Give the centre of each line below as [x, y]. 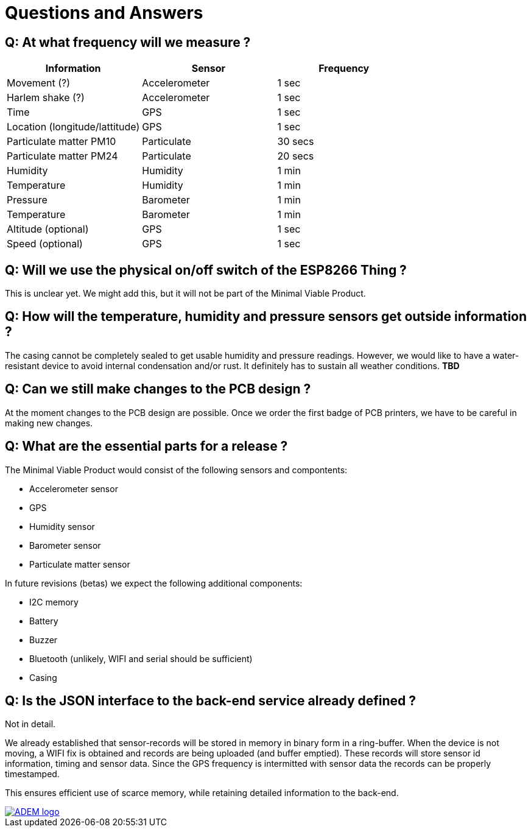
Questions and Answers [104, 13]
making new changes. [49, 423]
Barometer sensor [65, 545]
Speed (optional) [45, 244]
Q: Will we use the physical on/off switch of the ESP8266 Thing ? [206, 270]
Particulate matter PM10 [62, 142]
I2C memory [54, 602]
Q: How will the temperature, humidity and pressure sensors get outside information [266, 317]
